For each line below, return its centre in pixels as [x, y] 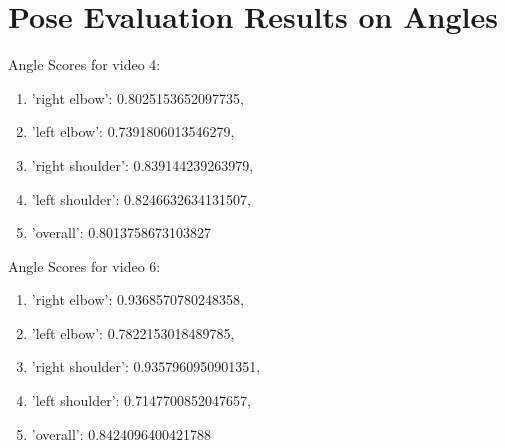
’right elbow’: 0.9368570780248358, [137, 299]
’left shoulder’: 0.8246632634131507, [141, 198]
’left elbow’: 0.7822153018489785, [133, 332]
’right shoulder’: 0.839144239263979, [142, 164]
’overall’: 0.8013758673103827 [121, 232]
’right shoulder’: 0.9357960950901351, [146, 366]
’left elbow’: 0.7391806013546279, [133, 131]
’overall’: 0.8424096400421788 [121, 433]
